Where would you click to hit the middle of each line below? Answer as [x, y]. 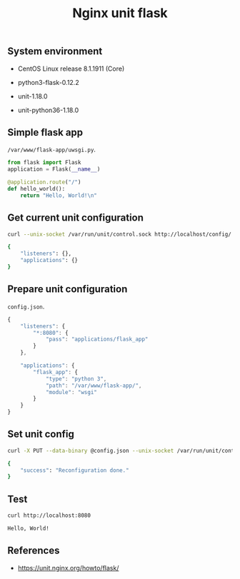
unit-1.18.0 [32, 96]
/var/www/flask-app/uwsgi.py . [52, 150]
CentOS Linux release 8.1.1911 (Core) [71, 69]
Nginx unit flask [120, 13]
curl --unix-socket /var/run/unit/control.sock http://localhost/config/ [120, 234]
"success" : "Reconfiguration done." [75, 470]
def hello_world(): [36, 189]
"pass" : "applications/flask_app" [97, 339]
